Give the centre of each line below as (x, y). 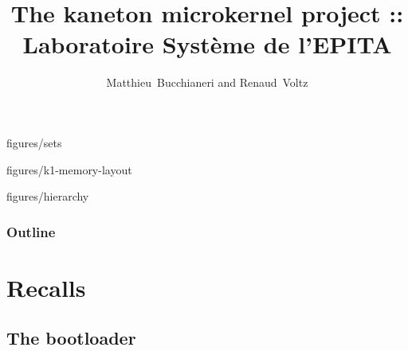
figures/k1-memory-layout (69, 169)
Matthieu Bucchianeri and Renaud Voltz (207, 82)
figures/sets (34, 142)
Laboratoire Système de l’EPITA (207, 44)
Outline (31, 231)
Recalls (46, 287)
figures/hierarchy (48, 196)
